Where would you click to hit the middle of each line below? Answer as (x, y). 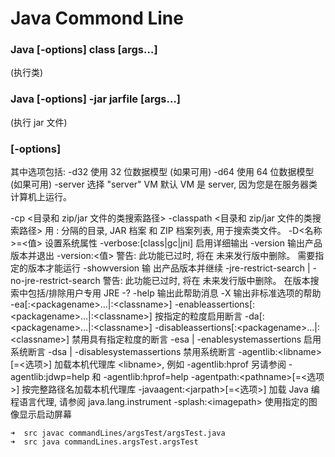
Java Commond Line (97, 18)
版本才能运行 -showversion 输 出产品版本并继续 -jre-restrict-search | (169, 268)
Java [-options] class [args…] (84, 50)
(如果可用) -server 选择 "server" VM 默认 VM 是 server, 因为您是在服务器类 (164, 184)
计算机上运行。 (41, 197)
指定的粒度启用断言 (203, 316)
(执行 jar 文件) (39, 122)
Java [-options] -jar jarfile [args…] (95, 99)
